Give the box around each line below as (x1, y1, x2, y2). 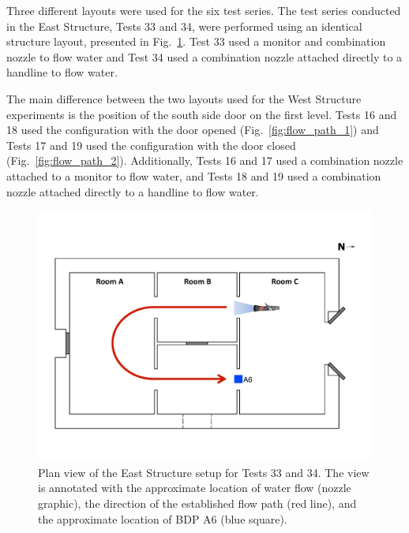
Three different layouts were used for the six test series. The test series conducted (6, 2, 401, 18)
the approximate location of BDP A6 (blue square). (38, 510, 287, 527)
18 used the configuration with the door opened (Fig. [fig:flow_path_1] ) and (6, 121, 379, 138)
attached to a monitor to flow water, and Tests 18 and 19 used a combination (6, 167, 381, 184)
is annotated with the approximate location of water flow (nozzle (38, 479, 351, 496)
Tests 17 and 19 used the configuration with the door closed (6, 136, 296, 153)
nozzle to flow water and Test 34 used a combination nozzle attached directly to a (6, 48, 403, 65)
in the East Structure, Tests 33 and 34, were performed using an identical (6, 17, 362, 34)
